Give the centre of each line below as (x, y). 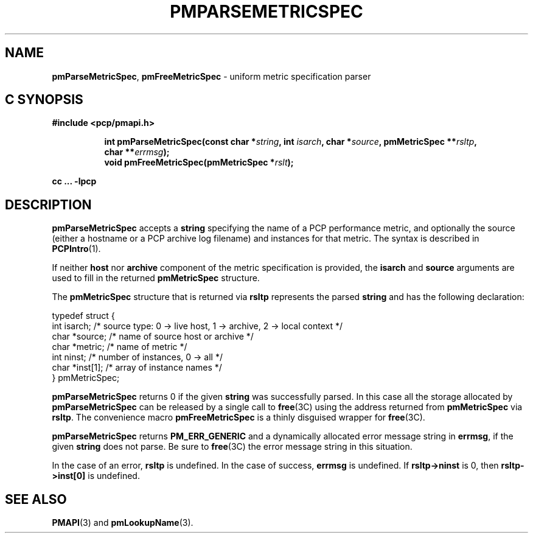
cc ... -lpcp (74, 181)
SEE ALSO (36, 499)
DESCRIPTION (48, 204)
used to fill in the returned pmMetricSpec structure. (156, 278)
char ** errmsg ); (137, 152)
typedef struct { (83, 316)
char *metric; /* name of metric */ (120, 347)
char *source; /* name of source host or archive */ (153, 337)
